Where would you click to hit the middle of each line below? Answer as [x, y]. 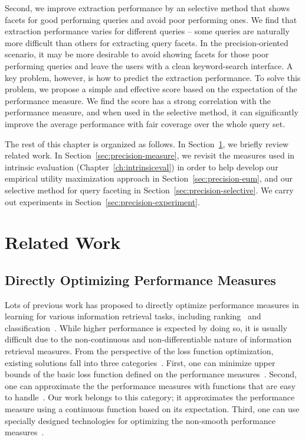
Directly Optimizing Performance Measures [140, 279]
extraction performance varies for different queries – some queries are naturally [147, 31]
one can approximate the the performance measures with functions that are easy [150, 385]
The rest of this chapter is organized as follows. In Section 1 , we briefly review [147, 143]
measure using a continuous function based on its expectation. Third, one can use [152, 409]
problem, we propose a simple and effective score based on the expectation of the [151, 89]
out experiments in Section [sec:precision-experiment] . [102, 201]
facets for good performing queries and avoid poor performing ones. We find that [151, 19]
